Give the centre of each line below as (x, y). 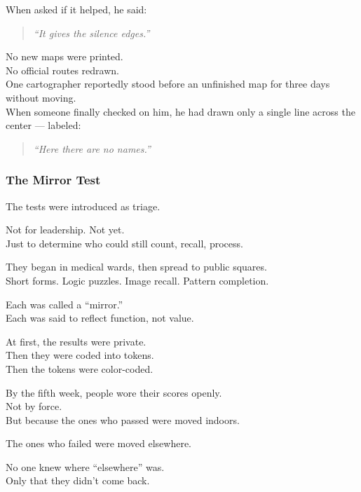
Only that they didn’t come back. (78, 480)
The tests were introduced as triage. (83, 206)
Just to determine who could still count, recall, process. (124, 243)
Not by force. (34, 406)
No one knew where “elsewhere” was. (85, 466)
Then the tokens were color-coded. (80, 368)
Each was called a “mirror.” (64, 304)
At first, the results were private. (76, 341)
